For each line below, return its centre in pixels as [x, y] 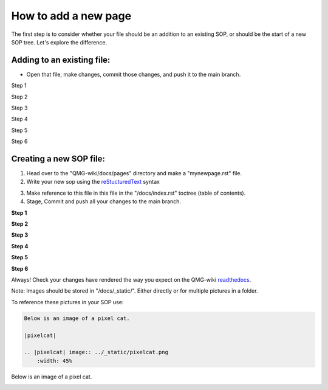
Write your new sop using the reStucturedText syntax [93, 182]
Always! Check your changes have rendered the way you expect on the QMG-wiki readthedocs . [131, 280]
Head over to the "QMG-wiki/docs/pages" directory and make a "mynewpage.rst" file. [134, 173]
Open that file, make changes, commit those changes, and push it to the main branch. [134, 74]
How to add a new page [71, 16]
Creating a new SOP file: [58, 159]
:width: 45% [55, 361]
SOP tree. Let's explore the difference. [59, 42]
